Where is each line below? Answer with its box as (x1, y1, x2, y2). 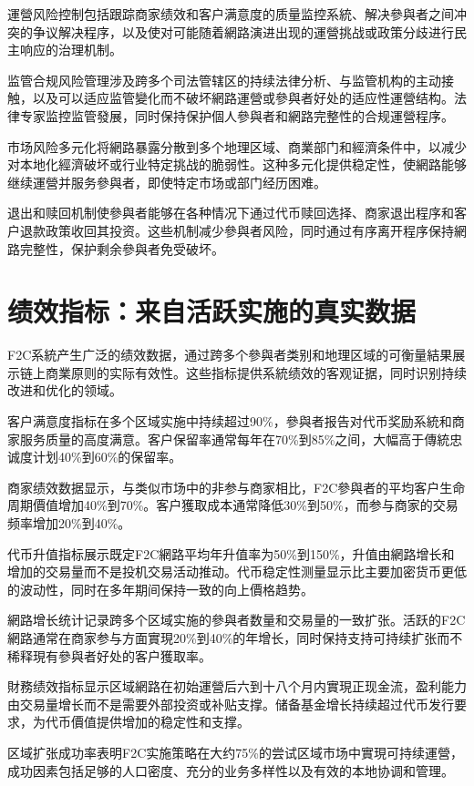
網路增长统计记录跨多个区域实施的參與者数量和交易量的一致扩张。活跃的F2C (7, 610, 466, 629)
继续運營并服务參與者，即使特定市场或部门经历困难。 (7, 172, 326, 191)
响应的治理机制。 (19, 40, 122, 59)
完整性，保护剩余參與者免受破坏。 (19, 239, 224, 258)
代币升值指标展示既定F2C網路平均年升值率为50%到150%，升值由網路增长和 (7, 544, 455, 563)
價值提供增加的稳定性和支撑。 (70, 712, 250, 731)
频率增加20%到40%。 (7, 514, 131, 532)
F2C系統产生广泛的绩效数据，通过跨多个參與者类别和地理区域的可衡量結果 (7, 345, 453, 364)
